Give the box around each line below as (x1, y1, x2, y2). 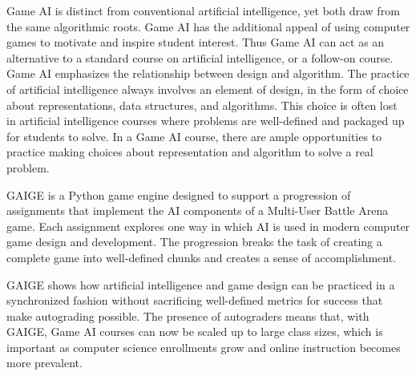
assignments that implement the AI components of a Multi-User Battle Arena (6, 202, 389, 219)
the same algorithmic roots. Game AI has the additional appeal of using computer (6, 18, 410, 34)
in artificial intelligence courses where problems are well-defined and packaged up (6, 112, 405, 129)
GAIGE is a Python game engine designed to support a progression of (6, 186, 351, 203)
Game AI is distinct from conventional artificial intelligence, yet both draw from (6, 2, 400, 18)
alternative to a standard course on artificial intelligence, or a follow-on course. (6, 49, 394, 66)
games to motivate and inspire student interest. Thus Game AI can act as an (6, 34, 385, 51)
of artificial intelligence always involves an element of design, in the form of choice (6, 80, 409, 97)
